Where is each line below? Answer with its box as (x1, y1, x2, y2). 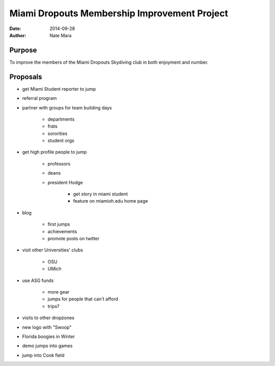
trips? (47, 303, 60, 309)
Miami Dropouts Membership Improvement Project (9, 8, 229, 19)
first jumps (47, 221, 70, 228)
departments (47, 116, 75, 122)
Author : (9, 32, 26, 38)
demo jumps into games (22, 343, 73, 349)
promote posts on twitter (47, 236, 100, 241)
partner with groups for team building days (22, 104, 112, 110)
